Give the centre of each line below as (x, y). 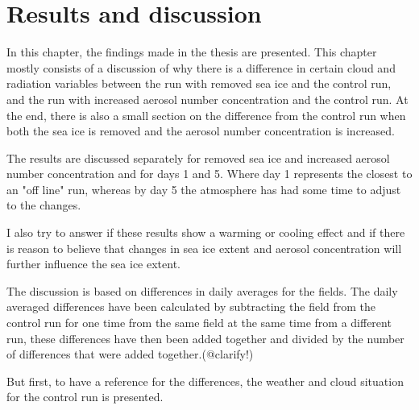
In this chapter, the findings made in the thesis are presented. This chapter (192, 52)
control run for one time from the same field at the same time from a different (199, 323)
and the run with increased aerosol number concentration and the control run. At (207, 99)
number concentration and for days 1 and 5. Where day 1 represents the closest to (209, 174)
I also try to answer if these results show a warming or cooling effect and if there (206, 232)
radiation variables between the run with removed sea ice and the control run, (199, 83)
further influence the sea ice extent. (93, 264)
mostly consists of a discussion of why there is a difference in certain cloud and (201, 67)
